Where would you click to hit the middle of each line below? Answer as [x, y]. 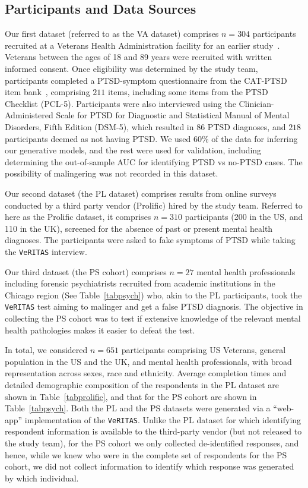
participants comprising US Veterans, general [204, 350]
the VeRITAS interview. [46, 251]
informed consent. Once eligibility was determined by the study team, [131, 68]
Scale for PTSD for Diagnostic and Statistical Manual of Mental [173, 115]
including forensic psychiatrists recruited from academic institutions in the [140, 283]
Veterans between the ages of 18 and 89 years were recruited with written [139, 57]
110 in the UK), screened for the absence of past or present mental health [139, 228]
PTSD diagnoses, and [247, 126]
